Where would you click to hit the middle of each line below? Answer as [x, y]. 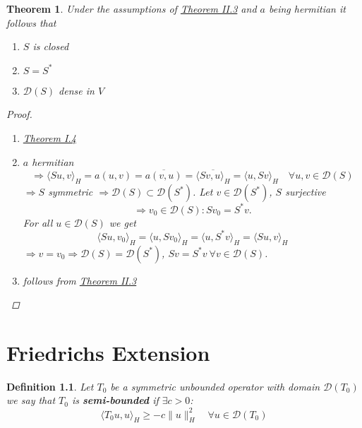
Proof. [19, 114]
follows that [31, 22]
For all [38, 222]
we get [123, 222]
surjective [306, 192]
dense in [77, 90]
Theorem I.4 [49, 137]
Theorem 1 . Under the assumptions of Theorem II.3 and [132, 8]
